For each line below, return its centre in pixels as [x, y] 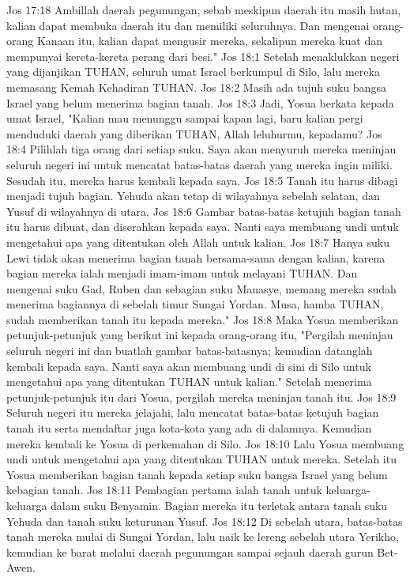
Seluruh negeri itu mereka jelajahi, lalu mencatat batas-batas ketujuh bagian [193, 412]
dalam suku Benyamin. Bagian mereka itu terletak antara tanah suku [219, 505]
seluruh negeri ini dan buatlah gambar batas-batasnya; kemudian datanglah [190, 351]
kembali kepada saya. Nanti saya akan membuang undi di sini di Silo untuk [189, 366]
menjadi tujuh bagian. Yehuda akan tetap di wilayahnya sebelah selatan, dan [193, 196]
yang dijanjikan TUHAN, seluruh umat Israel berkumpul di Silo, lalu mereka [193, 72]
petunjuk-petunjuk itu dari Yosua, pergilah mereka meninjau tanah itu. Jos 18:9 [201, 397]
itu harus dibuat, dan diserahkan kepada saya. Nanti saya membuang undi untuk [203, 227]
